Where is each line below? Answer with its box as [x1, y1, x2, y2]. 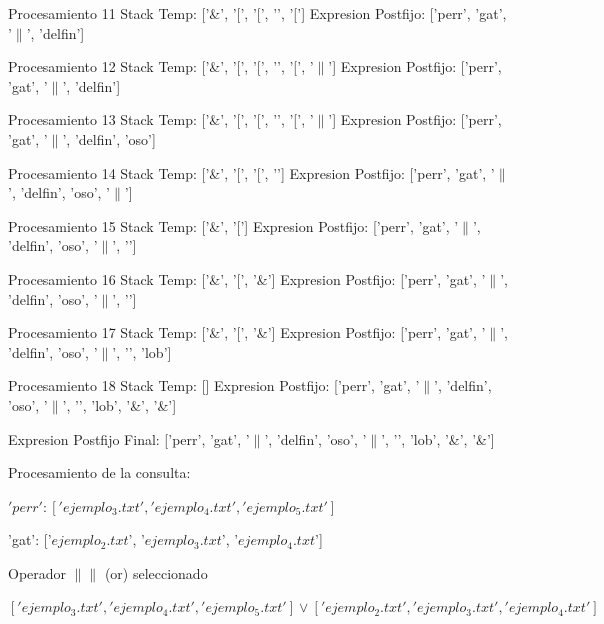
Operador [8, 562, 67, 583]
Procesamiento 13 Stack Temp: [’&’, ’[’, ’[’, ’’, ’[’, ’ [8, 109, 314, 130]
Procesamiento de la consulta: [8, 462, 191, 483]
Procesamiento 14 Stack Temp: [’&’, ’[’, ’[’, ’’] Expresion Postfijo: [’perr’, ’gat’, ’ [8, 162, 495, 183]
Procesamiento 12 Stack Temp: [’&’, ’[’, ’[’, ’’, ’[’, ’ [8, 56, 314, 77]
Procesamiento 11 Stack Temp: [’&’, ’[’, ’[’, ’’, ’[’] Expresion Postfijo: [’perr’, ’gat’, [8, 3, 507, 23]
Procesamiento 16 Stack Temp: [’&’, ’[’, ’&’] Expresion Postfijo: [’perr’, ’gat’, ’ [8, 268, 486, 289]
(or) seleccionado [104, 562, 208, 583]
